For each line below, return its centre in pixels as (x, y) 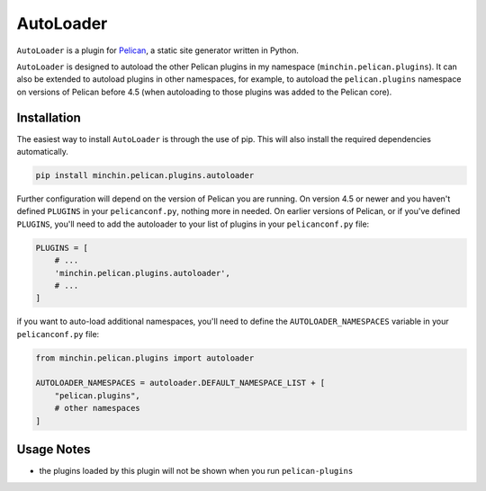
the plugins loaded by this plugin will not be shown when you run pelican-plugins (196, 471)
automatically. (43, 152)
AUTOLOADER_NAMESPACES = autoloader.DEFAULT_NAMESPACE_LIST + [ (180, 383)
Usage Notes (54, 450)
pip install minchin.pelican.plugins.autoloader (145, 175)
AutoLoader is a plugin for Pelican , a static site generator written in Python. (157, 50)
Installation (49, 117)
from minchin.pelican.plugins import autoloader (145, 358)
